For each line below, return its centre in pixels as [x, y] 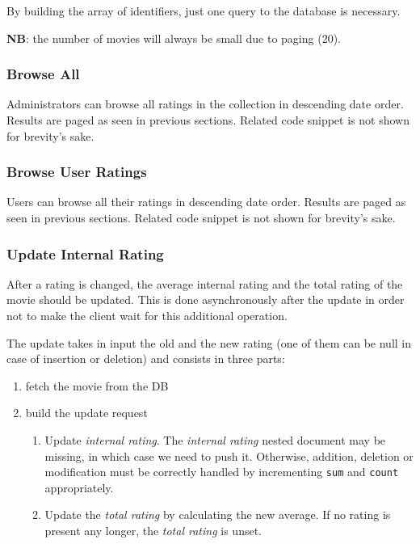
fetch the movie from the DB [97, 385]
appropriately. [79, 487]
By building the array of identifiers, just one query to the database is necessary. [204, 11]
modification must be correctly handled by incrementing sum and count [222, 472]
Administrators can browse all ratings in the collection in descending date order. [205, 104]
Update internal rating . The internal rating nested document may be [215, 439]
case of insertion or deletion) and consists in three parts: [146, 358]
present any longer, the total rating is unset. [153, 530]
